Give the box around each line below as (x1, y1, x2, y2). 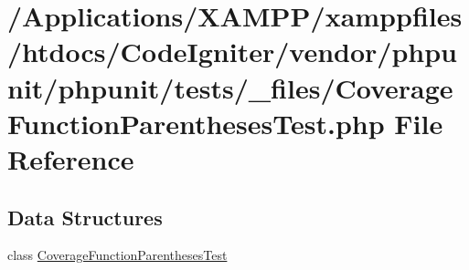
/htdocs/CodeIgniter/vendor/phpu (7, 33, 457, 70)
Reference (7, 140, 134, 177)
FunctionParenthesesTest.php (7, 104, 385, 141)
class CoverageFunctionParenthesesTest (7, 245, 228, 265)
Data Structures (7, 202, 163, 231)
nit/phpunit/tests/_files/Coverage (7, 68, 453, 106)
